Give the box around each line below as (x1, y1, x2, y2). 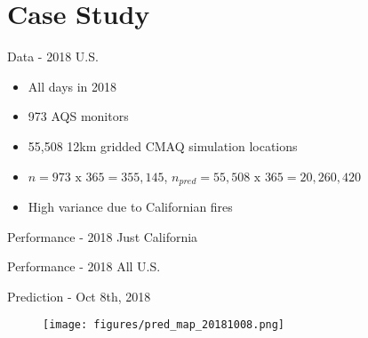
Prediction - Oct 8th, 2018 (7, 286, 151, 305)
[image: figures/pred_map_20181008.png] (43, 318, 285, 332)
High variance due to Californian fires (28, 197, 233, 215)
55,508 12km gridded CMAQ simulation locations (28, 136, 298, 155)
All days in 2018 (28, 76, 117, 95)
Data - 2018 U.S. (7, 47, 99, 66)
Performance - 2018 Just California (7, 227, 198, 245)
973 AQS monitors (28, 107, 129, 125)
